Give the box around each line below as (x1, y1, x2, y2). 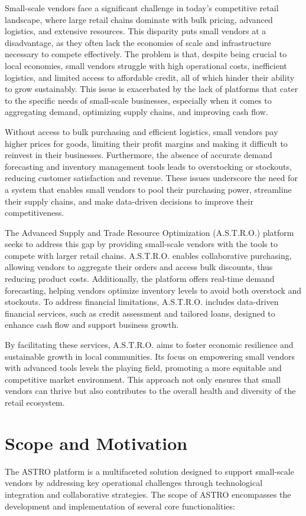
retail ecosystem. (5, 396, 65, 408)
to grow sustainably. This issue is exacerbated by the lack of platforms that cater (5, 83, 298, 95)
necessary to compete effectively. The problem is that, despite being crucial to (5, 48, 287, 60)
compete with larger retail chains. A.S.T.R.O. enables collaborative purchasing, (5, 249, 292, 261)
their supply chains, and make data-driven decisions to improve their (5, 195, 253, 207)
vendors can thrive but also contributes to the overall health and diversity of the (5, 384, 296, 397)
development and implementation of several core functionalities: (5, 499, 235, 512)
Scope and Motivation (5, 430, 188, 455)
